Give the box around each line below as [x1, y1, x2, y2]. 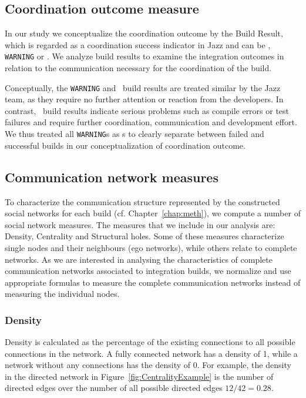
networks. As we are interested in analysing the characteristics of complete [5, 253, 273, 265]
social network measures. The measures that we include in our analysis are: [5, 218, 275, 230]
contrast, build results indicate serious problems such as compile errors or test [5, 104, 290, 116]
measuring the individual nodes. [5, 287, 120, 300]
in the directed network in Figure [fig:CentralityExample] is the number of [5, 370, 274, 382]
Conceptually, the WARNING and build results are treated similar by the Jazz [5, 81, 281, 93]
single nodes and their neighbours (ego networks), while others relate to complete [5, 241, 297, 253]
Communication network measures [5, 168, 218, 186]
